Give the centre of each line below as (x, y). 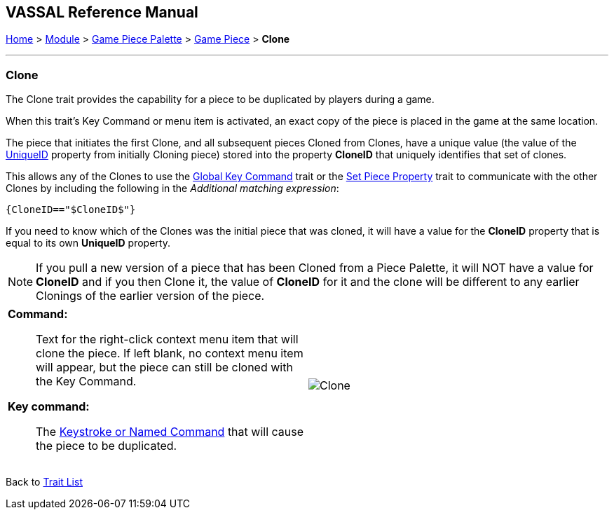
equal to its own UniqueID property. (88, 243)
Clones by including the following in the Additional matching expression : (172, 188)
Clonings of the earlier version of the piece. (150, 296)
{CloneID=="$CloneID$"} (71, 210)
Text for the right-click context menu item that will (167, 339)
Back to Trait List (44, 482)
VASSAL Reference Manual (102, 12)
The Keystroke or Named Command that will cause (170, 432)
